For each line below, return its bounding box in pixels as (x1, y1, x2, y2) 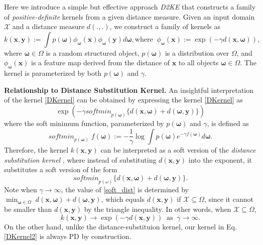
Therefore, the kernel (4, 145, 69, 155)
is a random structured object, (46, 47, 140, 58)
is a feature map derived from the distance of (31, 57, 170, 68)
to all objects (178, 57, 219, 68)
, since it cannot (204, 194, 253, 204)
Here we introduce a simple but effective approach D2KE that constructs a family (4, 2, 256, 12)
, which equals (101, 194, 145, 204)
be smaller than (4, 203, 52, 214)
